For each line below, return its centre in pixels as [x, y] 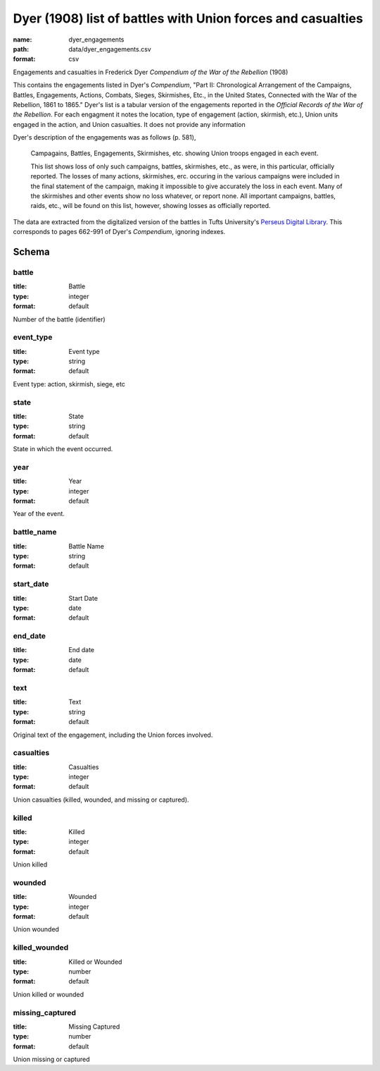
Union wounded [36, 929]
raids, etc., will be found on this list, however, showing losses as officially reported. [151, 206]
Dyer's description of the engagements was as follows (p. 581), [104, 137]
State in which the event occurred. [63, 449]
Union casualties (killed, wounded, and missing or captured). [101, 800]
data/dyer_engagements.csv [110, 49]
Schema [32, 252]
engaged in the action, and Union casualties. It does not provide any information [129, 124]
